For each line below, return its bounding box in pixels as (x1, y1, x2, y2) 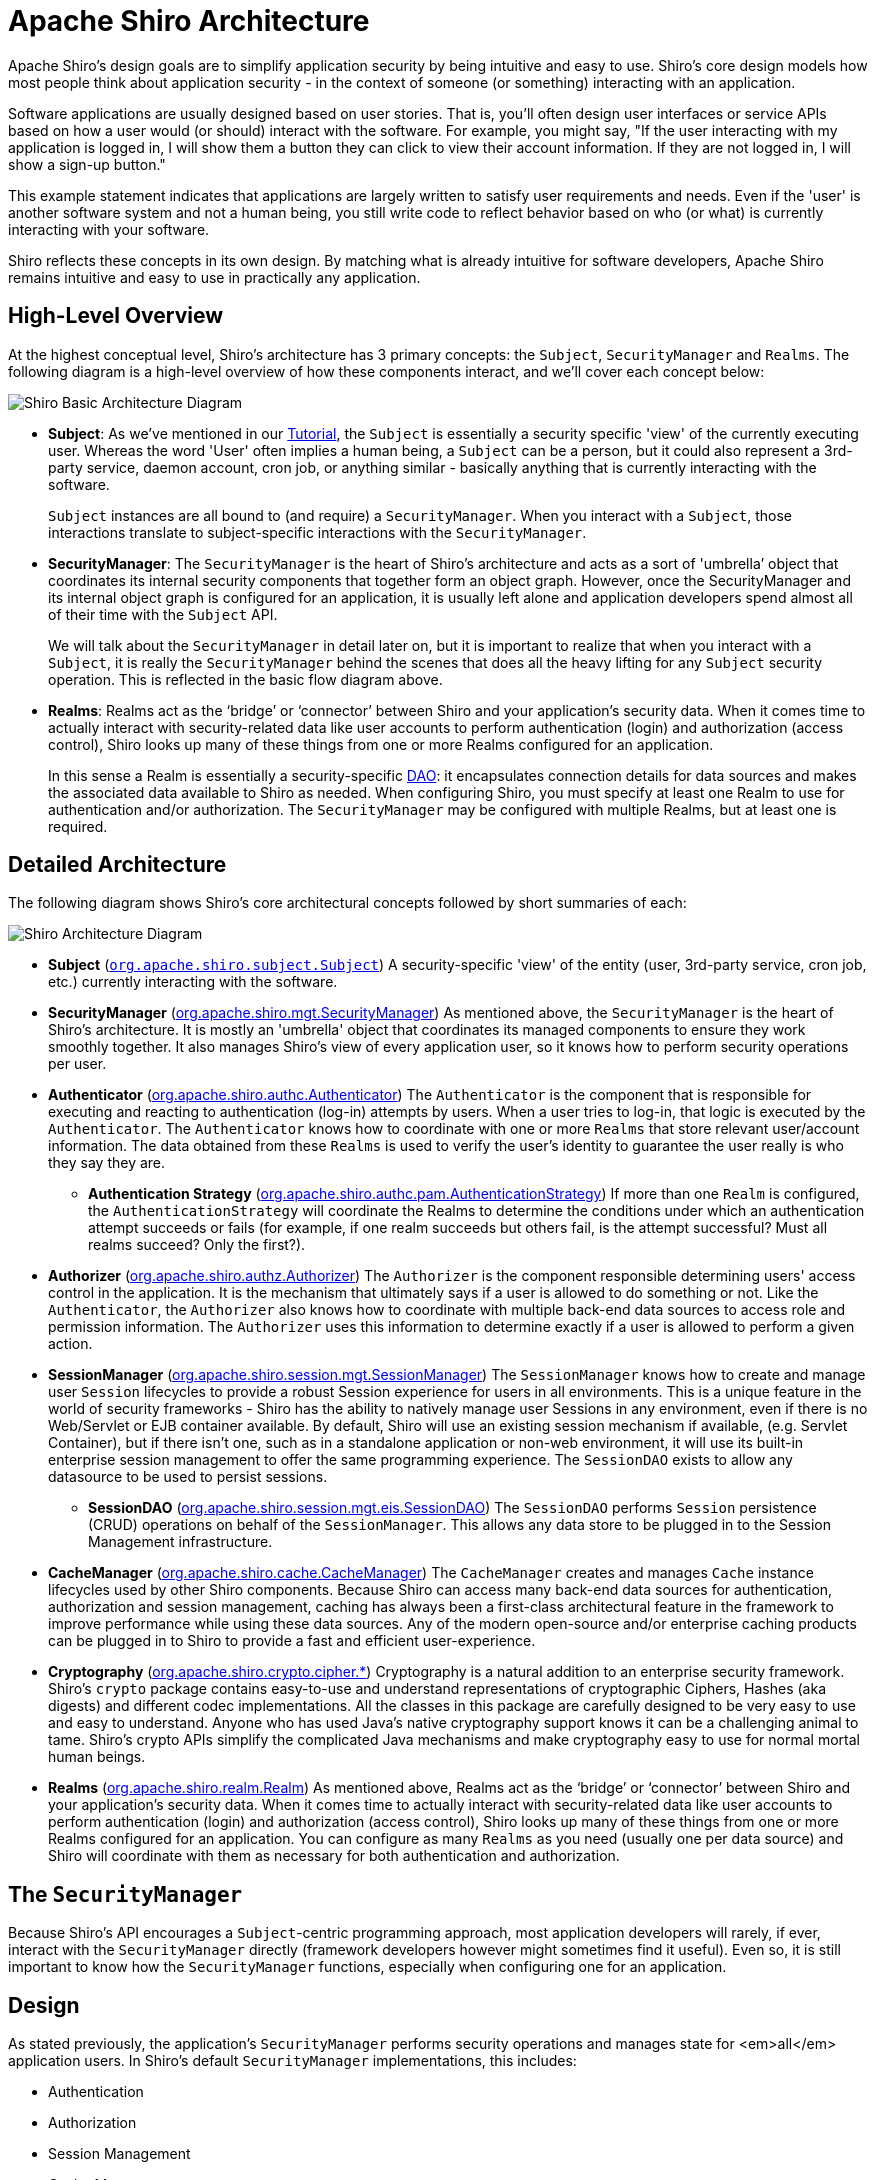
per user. (48, 1055, 107, 1073)
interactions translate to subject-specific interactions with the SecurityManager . (48, 523, 587, 541)
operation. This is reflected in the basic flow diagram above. (48, 670, 443, 688)
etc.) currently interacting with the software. (48, 973, 338, 991)
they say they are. (48, 1154, 166, 1172)
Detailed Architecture (8, 852, 227, 878)
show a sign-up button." (8, 155, 166, 173)
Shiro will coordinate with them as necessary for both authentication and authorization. (48, 1847, 620, 1865)
